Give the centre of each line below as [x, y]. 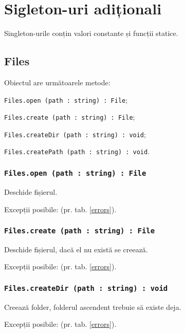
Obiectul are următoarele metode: [57, 82]
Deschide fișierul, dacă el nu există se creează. [76, 249]
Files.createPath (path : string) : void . [77, 151]
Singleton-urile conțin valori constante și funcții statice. [91, 33]
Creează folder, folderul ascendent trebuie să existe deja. [93, 307]
